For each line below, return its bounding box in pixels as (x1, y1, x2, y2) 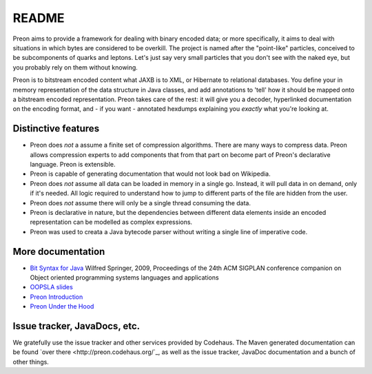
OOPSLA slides (30, 283, 74, 291)
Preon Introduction (30, 293, 83, 301)
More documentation (12, 245, 105, 258)
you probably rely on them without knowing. (12, 63, 138, 72)
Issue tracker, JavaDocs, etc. (12, 320, 141, 332)
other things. (12, 357, 50, 366)
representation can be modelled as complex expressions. (30, 218, 193, 227)
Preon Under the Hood (30, 302, 94, 311)
